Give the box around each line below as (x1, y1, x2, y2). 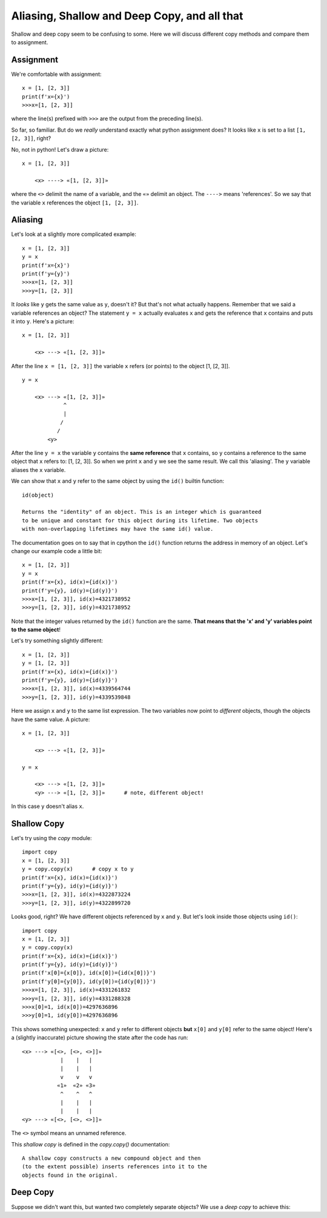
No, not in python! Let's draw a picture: (11, 146, 109, 153)
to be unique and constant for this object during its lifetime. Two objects (22, 517, 259, 524)
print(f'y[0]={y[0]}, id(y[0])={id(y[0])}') (22, 978, 157, 985)
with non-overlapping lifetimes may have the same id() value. (22, 525, 214, 533)
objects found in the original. (22, 1171, 118, 1179)
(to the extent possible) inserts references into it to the (22, 1163, 207, 1170)
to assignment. (11, 38, 48, 45)
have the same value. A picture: (11, 716, 90, 723)
